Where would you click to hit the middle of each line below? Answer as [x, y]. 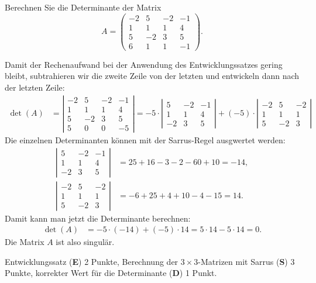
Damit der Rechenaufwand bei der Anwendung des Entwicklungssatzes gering [144, 64]
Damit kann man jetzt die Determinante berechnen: [98, 218]
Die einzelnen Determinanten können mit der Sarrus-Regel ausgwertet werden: [145, 139]
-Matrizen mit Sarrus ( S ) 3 [246, 261]
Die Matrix [25, 242]
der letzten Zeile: [35, 87]
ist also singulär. [85, 242]
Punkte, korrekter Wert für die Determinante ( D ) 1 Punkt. [111, 273]
